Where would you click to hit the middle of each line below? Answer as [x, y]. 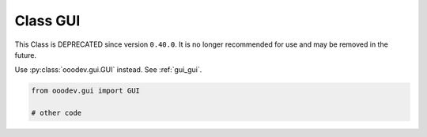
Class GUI [47, 21]
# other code [57, 113]
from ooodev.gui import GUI [85, 91]
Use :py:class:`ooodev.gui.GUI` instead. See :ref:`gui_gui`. [108, 70]
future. [26, 55]
